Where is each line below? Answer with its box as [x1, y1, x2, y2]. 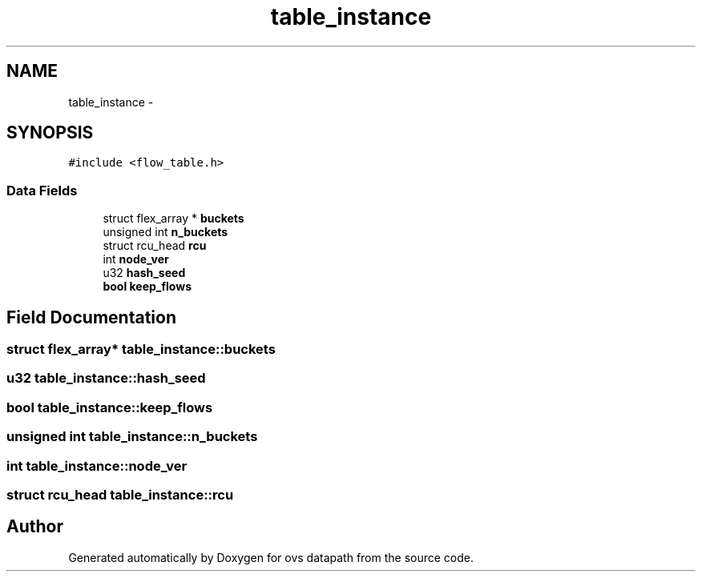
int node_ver [103, 252, 169, 267]
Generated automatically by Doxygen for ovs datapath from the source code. [68, 550, 474, 564]
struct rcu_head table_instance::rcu [6, 486, 234, 503]
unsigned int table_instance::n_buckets [6, 428, 258, 445]
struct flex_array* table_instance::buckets [6, 341, 276, 358]
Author [6, 516, 63, 537]
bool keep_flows [103, 279, 192, 294]
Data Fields [6, 182, 78, 199]
